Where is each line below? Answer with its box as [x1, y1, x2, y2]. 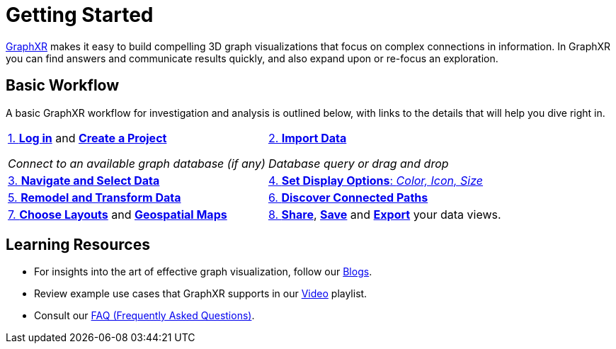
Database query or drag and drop [268, 156, 449, 171]
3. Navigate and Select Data [8, 173, 160, 188]
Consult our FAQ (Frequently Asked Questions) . [34, 309, 255, 322]
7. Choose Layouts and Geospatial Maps [8, 207, 227, 222]
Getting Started [6, 3, 154, 27]
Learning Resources [6, 236, 150, 254]
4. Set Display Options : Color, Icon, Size [268, 173, 484, 188]
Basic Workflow [6, 76, 120, 95]
